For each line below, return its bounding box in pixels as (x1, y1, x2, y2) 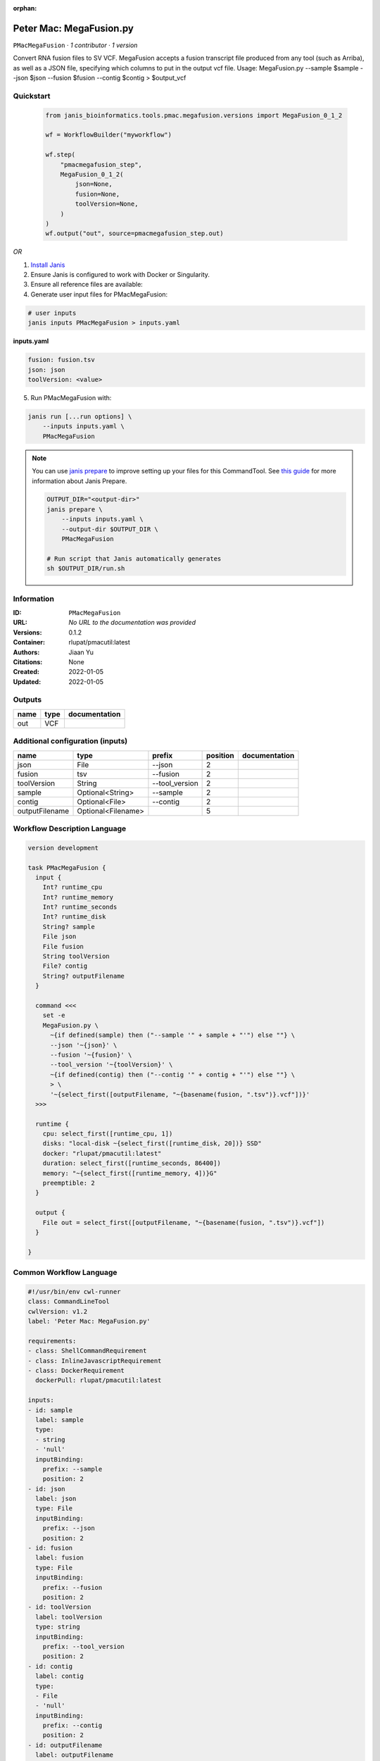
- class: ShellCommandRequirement (27, 1347, 147, 1355)
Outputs (13, 695, 42, 704)
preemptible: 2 (42, 1179, 95, 1187)
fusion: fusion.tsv (27, 356, 95, 364)
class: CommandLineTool (27, 1298, 110, 1306)
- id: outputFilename (27, 1741, 103, 1749)
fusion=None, (75, 190, 120, 198)
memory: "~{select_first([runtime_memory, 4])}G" (42, 1169, 217, 1177)
